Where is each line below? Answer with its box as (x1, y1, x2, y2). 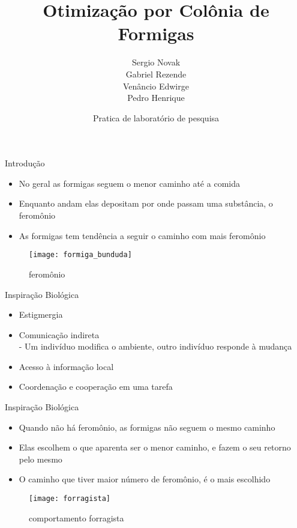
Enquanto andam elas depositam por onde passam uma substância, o (19, 197, 273, 210)
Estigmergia (19, 308, 63, 321)
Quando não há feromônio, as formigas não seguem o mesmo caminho (19, 420, 275, 433)
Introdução (5, 157, 45, 169)
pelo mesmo (19, 452, 62, 465)
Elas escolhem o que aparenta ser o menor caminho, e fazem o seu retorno (19, 441, 291, 454)
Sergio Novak (131, 56, 181, 68)
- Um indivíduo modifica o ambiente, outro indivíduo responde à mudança (19, 340, 292, 353)
